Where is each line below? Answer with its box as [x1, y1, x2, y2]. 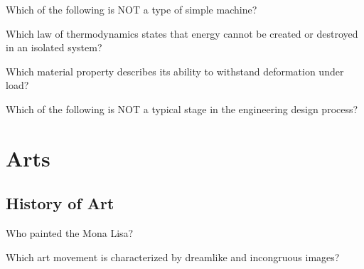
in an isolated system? [6, 40, 102, 55]
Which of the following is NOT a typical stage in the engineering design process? [6, 101, 358, 116]
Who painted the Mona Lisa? [6, 226, 134, 241]
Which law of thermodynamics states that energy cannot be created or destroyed [6, 26, 358, 41]
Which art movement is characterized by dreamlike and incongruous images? [6, 249, 340, 264]
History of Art [6, 192, 114, 214]
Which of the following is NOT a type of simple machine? [6, 2, 257, 16]
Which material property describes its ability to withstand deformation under [6, 63, 344, 78]
